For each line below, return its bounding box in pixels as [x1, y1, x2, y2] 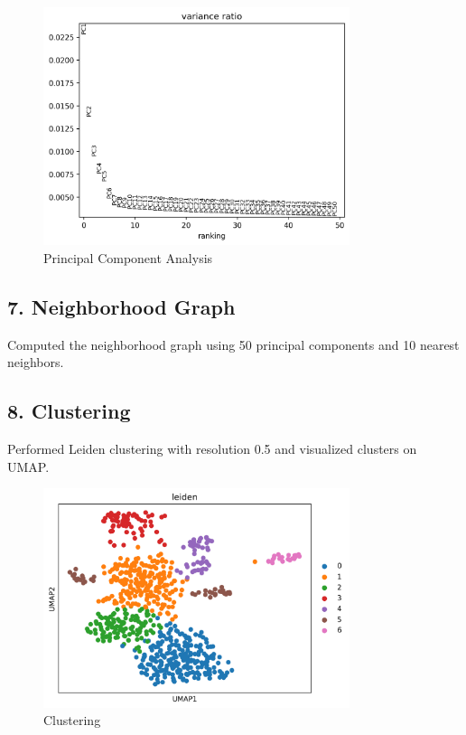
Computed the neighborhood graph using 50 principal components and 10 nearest [7, 335, 460, 353]
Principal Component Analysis [43, 248, 213, 267]
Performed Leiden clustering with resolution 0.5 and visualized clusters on [7, 439, 417, 458]
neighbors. [7, 353, 64, 372]
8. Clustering [7, 397, 131, 425]
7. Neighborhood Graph [7, 292, 236, 320]
